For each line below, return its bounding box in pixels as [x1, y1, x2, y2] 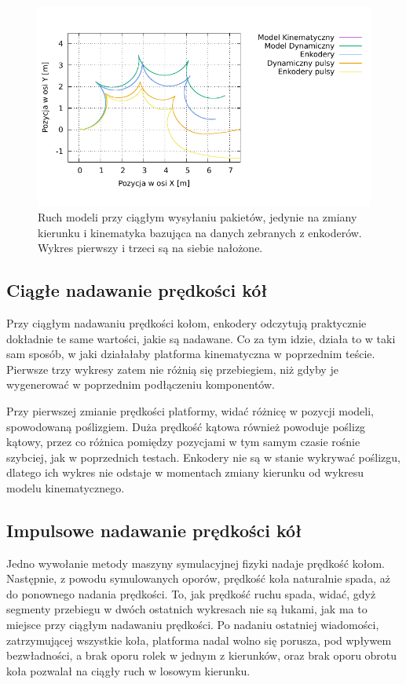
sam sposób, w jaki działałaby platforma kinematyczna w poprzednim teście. [6, 346, 375, 362]
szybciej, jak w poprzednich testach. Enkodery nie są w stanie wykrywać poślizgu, [6, 448, 401, 465]
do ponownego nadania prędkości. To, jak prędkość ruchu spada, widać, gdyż [6, 585, 376, 602]
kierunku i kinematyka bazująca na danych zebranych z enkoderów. [38, 224, 362, 240]
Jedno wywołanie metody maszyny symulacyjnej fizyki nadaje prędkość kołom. [6, 554, 385, 571]
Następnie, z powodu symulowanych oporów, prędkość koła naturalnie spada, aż [6, 570, 390, 587]
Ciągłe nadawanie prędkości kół [6, 278, 268, 302]
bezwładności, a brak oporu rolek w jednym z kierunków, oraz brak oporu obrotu [6, 647, 397, 664]
